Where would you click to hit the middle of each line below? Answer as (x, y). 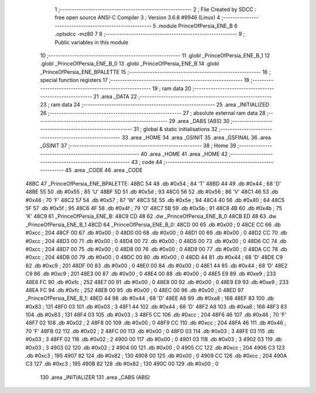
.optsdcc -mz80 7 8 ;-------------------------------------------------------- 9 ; (150, 34)
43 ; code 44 (147, 162)
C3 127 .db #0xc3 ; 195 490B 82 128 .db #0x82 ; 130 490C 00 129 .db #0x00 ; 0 (122, 364)
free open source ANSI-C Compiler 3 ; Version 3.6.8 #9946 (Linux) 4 (138, 18)
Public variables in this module (92, 42)
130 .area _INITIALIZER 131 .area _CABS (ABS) (95, 377)
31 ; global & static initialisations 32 (176, 129)
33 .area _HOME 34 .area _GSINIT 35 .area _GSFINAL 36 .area (196, 137)
